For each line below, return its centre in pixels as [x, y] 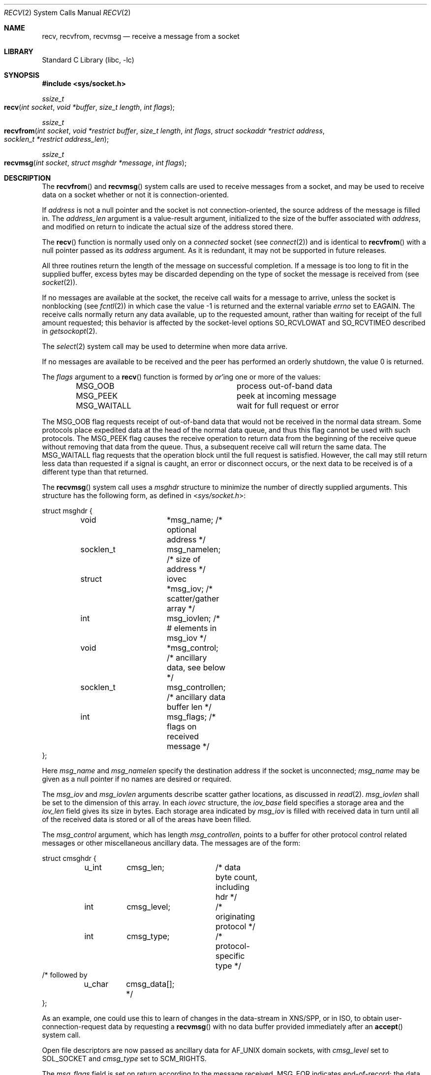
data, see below [196, 667]
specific [230, 956]
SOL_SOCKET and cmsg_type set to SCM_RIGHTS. [124, 1059]
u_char [96, 984]
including [232, 887]
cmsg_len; [146, 867]
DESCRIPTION [28, 178]
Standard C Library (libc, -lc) [88, 60]
